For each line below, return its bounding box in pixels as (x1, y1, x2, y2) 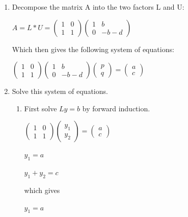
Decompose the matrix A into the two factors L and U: (12, 2, 184, 12)
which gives (24, 184, 60, 195)
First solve (24, 103, 57, 113)
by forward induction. (82, 103, 150, 113)
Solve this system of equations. (12, 86, 108, 97)
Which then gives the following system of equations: (12, 43, 174, 54)
